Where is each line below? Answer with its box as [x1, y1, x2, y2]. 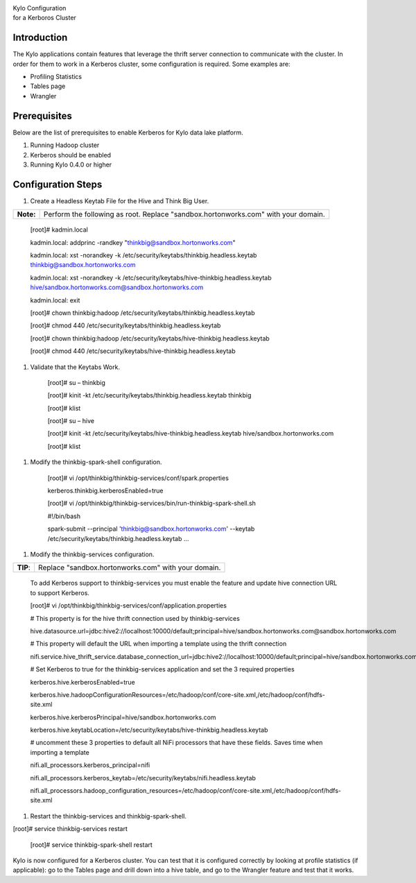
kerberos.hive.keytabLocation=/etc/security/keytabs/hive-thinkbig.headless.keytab [30, 726, 268, 735]
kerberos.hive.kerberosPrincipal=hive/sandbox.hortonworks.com [30, 713, 216, 721]
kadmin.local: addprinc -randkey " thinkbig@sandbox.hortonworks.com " [30, 238, 236, 246]
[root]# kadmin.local [30, 225, 88, 234]
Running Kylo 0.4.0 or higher [30, 160, 112, 169]
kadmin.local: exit [30, 295, 80, 305]
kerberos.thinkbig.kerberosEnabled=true [47, 486, 164, 495]
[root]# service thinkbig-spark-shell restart [30, 840, 153, 849]
